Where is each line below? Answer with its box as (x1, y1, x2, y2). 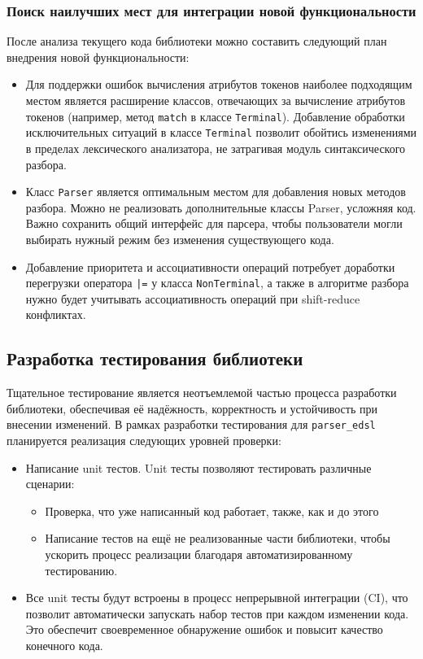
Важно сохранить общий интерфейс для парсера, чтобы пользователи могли (25, 215, 403, 232)
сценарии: (25, 475, 75, 492)
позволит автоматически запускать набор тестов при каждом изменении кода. (25, 604, 409, 622)
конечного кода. (25, 636, 103, 653)
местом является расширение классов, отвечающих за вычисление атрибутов (25, 92, 406, 108)
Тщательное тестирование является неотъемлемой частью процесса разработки (7, 384, 397, 401)
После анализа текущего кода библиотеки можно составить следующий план (7, 33, 387, 50)
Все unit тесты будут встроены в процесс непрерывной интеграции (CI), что (25, 589, 408, 606)
